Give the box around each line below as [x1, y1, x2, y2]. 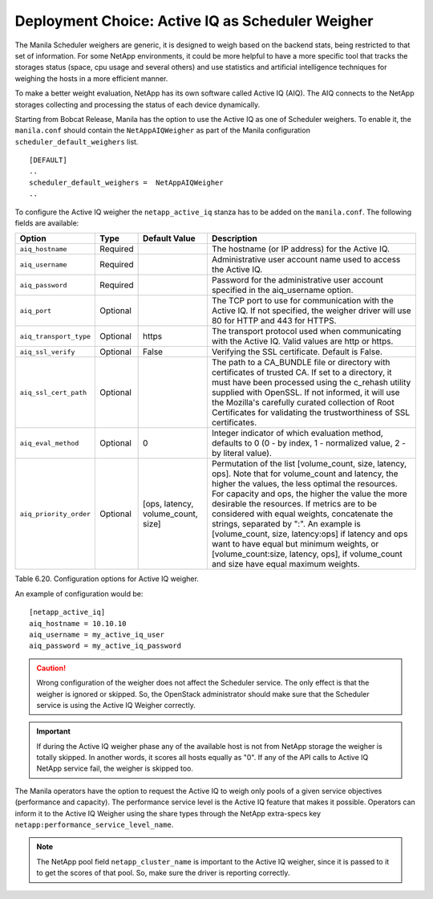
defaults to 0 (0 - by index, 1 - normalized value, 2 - [211, 437, 407, 449]
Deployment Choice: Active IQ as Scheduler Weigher [14, 12, 374, 30]
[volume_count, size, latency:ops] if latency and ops [211, 528, 408, 539]
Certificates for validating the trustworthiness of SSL [211, 407, 411, 418]
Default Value [142, 233, 196, 244]
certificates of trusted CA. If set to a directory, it [211, 367, 392, 378]
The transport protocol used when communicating [211, 326, 402, 337]
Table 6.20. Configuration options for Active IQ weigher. [14, 574, 200, 584]
